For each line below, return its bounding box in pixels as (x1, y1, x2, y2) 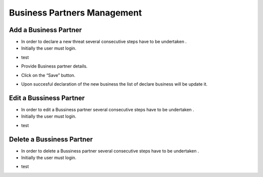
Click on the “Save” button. (21, 72, 75, 78)
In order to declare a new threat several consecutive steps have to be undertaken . (21, 39, 187, 45)
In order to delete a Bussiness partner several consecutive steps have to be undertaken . (21, 148, 199, 154)
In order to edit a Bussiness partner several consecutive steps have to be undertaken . (21, 106, 194, 112)
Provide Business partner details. (21, 63, 88, 69)
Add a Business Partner (9, 26, 82, 34)
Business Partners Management (9, 7, 142, 18)
